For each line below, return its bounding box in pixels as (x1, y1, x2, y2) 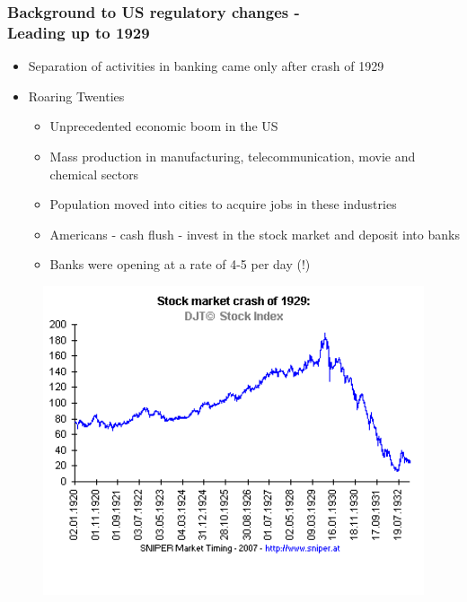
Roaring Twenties (28, 86, 125, 105)
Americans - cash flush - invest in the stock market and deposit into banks (49, 224, 460, 243)
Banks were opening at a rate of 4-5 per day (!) (49, 255, 311, 274)
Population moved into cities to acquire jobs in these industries (49, 195, 397, 214)
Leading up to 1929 (7, 21, 150, 43)
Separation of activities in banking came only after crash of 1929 (28, 57, 384, 75)
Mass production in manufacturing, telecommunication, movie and (49, 146, 416, 165)
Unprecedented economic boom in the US (49, 117, 278, 135)
